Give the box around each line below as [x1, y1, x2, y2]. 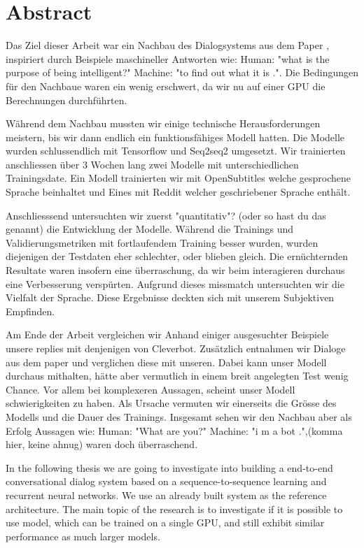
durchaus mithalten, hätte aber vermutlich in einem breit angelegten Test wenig [6, 368, 349, 383]
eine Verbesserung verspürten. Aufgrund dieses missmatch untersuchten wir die [6, 276, 344, 291]
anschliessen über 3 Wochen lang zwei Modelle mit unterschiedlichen [6, 157, 299, 171]
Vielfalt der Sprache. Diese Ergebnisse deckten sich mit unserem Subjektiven [6, 290, 335, 305]
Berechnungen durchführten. [6, 92, 127, 107]
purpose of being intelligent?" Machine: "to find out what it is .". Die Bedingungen [6, 65, 358, 80]
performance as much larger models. [6, 528, 160, 543]
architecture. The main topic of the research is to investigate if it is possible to [6, 501, 343, 516]
